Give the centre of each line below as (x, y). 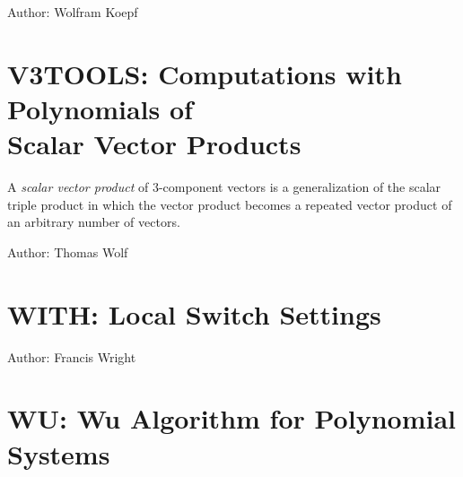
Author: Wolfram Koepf (73, 12)
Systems (59, 453)
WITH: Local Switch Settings (194, 313)
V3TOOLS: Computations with (205, 73)
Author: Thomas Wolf (68, 252)
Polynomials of (100, 108)
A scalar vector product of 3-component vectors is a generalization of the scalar (224, 187)
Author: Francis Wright (72, 356)
